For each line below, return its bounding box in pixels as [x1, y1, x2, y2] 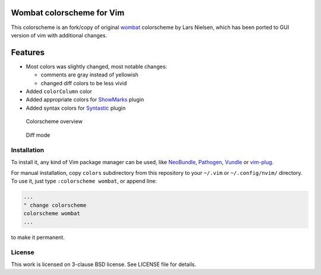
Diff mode [26, 131, 51, 139]
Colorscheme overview [26, 118, 83, 125]
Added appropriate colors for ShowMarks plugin [26, 96, 144, 103]
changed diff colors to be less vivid [40, 79, 127, 87]
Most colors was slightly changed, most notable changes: [26, 63, 168, 70]
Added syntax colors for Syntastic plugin [26, 104, 126, 111]
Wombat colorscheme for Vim [11, 8, 125, 18]
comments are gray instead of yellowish [40, 71, 139, 78]
